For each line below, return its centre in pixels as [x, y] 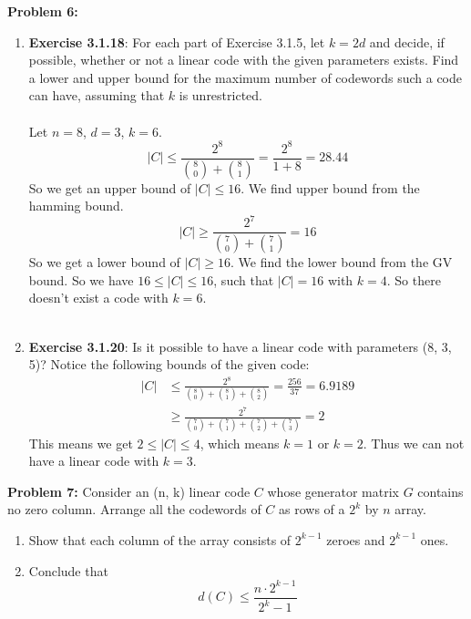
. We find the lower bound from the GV [342, 262]
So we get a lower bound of [104, 262]
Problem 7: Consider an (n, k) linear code [129, 491]
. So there [414, 279]
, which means [240, 443]
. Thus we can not [414, 443]
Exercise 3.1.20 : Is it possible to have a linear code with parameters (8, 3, [240, 346]
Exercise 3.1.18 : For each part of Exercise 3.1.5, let [177, 41]
